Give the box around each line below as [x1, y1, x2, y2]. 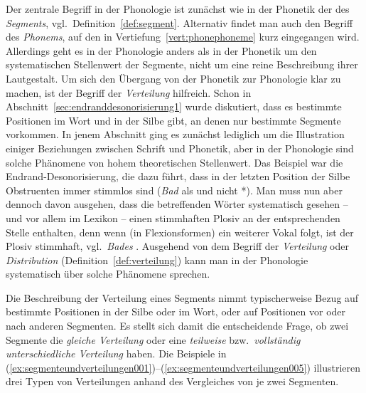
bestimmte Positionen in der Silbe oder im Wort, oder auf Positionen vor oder [6, 304, 346, 319]
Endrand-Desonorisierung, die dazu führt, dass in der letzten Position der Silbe [6, 169, 350, 184]
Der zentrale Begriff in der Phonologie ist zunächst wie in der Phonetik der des [6, 1, 350, 16]
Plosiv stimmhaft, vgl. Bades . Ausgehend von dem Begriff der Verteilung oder [6, 239, 349, 253]
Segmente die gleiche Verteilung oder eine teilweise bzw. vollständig [6, 332, 301, 347]
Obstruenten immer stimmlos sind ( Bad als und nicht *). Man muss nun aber [6, 182, 343, 197]
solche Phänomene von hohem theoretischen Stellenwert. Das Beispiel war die [6, 154, 343, 169]
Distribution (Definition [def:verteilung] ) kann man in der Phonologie [6, 252, 308, 267]
